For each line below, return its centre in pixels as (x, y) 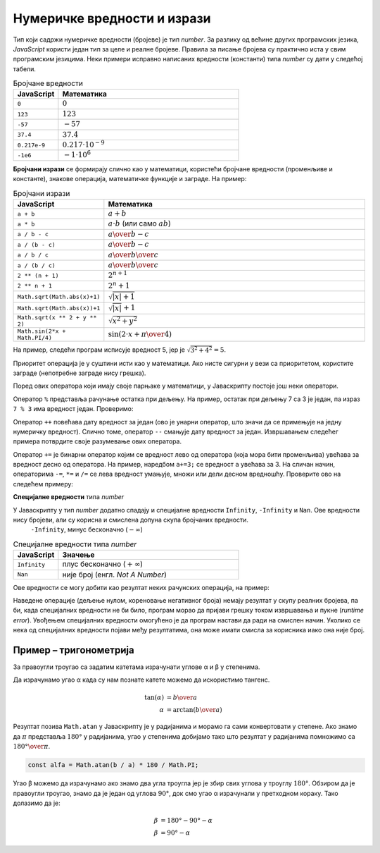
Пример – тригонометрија (74, 650)
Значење (78, 555)
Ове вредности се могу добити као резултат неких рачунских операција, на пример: (141, 587)
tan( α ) (154, 697)
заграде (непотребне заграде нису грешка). (80, 373)
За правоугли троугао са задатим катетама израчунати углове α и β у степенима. (137, 667)
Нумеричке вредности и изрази (112, 18)
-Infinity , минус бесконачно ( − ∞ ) (87, 529)
